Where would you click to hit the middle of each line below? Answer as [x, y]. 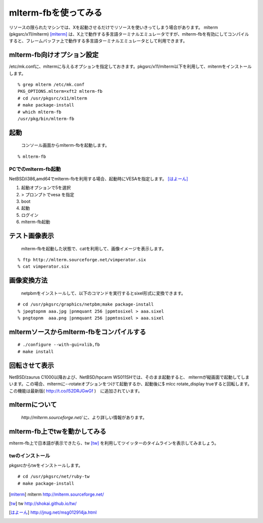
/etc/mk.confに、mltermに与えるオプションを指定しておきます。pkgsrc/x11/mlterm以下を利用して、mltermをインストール [130, 66]
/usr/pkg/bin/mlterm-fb [46, 119]
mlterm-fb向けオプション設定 [54, 55]
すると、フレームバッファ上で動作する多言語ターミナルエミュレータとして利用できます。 [98, 41]
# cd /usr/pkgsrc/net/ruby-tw [54, 477]
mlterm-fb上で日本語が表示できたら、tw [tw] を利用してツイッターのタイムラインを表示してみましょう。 [114, 443]
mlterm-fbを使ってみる [56, 13]
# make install [36, 351]
